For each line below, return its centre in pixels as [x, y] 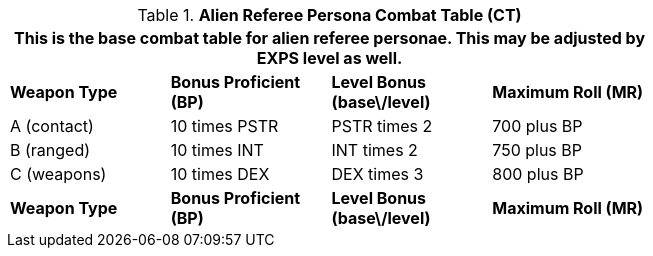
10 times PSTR [224, 126]
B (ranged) [50, 150]
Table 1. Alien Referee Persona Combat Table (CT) [329, 15]
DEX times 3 [377, 174]
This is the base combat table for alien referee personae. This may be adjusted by [329, 38]
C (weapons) [58, 174]
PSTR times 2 [382, 126]
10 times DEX [220, 174]
